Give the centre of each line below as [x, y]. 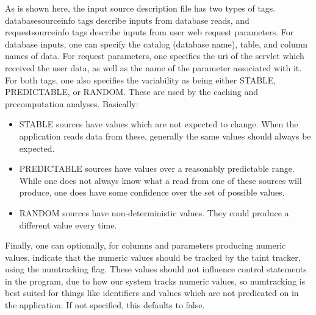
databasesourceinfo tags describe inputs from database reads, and [127, 20]
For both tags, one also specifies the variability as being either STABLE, [141, 80]
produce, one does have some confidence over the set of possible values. [152, 192]
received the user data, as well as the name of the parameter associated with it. [153, 67]
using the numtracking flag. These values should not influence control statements [156, 269]
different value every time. [68, 225]
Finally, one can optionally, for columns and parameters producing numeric [145, 245]
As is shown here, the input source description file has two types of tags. [140, 8]
